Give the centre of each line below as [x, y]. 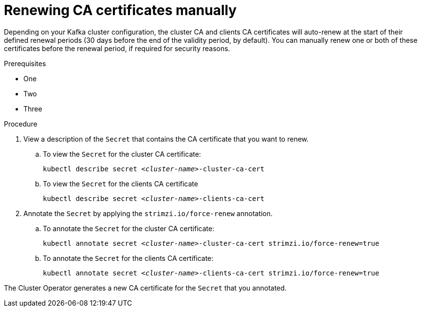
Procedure [21, 124]
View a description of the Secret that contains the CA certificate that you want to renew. [166, 139]
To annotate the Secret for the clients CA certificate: [128, 258]
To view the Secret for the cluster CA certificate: [122, 154]
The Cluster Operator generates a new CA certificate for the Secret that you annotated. [145, 288]
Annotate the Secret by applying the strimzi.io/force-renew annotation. [148, 213]
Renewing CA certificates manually [120, 10]
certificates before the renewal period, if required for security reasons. [117, 48]
